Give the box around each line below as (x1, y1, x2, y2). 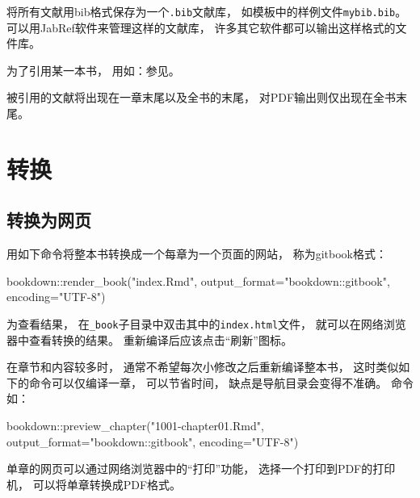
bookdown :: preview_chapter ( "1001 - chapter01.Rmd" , (6, 417, 264, 434)
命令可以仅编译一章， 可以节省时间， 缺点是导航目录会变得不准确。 (28, 374, 388, 391)
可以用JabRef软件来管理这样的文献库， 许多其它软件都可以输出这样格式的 (6, 19, 396, 36)
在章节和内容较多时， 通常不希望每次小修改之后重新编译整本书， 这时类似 (6, 358, 399, 375)
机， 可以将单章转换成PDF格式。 (6, 475, 182, 492)
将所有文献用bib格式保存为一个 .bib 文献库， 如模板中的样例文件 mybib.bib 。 (6, 3, 407, 19)
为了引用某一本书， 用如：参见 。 (6, 61, 180, 78)
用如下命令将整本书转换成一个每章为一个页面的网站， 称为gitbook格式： (6, 245, 387, 262)
